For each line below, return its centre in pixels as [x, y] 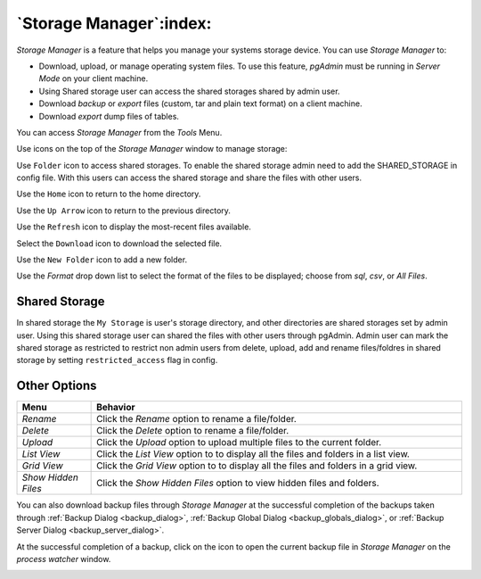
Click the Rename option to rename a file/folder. [197, 419]
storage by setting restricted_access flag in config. [117, 360]
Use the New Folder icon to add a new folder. [102, 260]
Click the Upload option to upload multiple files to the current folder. [239, 443]
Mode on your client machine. [94, 79]
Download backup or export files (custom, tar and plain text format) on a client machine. [200, 103]
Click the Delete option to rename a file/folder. [193, 431]
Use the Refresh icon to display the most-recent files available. [134, 227]
